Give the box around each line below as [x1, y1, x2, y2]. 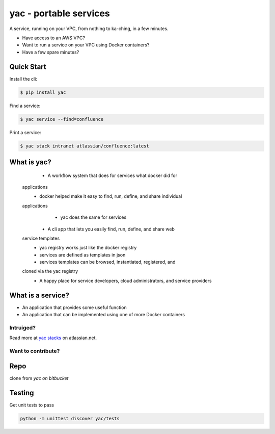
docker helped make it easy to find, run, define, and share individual [39, 193, 182, 199]
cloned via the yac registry [22, 268, 78, 274]
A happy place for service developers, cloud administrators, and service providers [39, 277, 212, 284]
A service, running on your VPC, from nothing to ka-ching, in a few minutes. [9, 25, 169, 32]
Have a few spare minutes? [22, 49, 79, 55]
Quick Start [9, 62, 46, 71]
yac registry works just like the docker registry [39, 245, 137, 251]
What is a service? [9, 291, 70, 299]
